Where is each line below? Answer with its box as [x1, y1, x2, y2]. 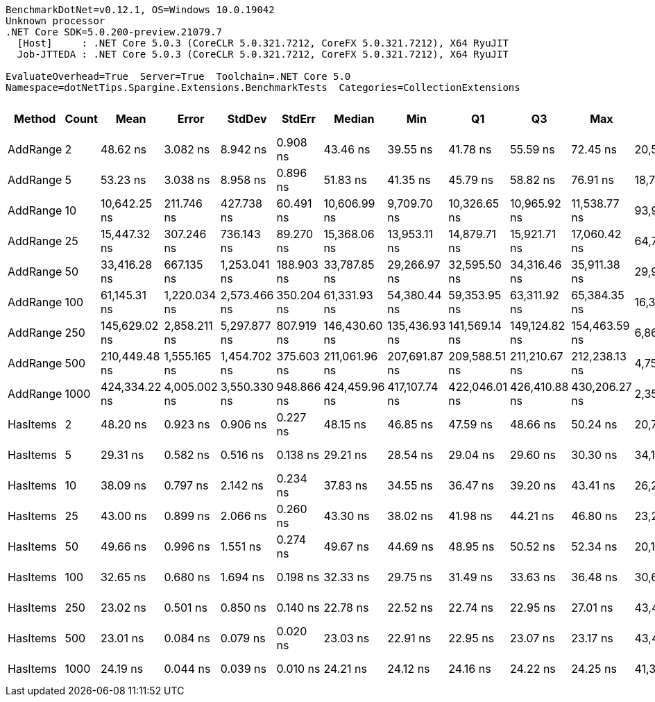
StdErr [281, 112, 316, 126]
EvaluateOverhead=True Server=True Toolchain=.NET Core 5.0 [6, 71, 351, 82]
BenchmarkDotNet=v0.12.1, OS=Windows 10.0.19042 [6, 4, 275, 15]
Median [334, 112, 375, 126]
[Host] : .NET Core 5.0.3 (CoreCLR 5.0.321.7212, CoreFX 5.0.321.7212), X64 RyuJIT [17, 37, 509, 49]
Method [14, 112, 56, 126]
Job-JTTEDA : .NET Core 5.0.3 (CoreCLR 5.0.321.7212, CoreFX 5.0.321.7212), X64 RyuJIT [17, 49, 509, 60]
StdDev [227, 112, 267, 126]
